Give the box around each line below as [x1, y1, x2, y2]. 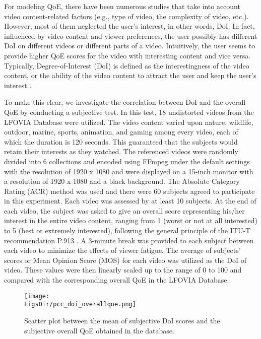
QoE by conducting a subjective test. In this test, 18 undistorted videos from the [4, 106, 254, 117]
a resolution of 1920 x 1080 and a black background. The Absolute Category [4, 176, 240, 186]
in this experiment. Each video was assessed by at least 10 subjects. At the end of [4, 195, 256, 206]
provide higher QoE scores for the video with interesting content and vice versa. [4, 50, 251, 60]
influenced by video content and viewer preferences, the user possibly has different [4, 30, 257, 41]
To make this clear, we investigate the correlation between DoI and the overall [4, 97, 246, 107]
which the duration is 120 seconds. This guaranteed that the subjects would [4, 136, 238, 147]
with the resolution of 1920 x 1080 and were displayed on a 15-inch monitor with [4, 166, 253, 176]
